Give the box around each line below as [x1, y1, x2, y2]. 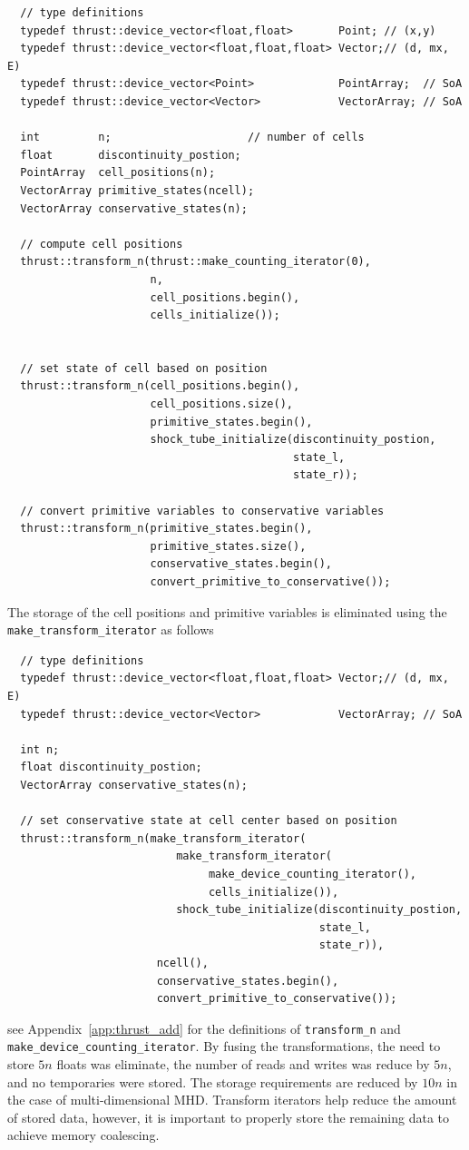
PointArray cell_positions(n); [20, 166, 216, 180]
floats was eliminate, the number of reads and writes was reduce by [56, 1055, 430, 1074]
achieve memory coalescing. [7, 1125, 160, 1145]
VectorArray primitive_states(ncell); [20, 183, 255, 197]
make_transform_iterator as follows [7, 620, 214, 639]
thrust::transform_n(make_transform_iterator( [20, 831, 307, 845]
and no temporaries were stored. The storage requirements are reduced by [7, 1072, 418, 1091]
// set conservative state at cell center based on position [20, 814, 397, 828]
